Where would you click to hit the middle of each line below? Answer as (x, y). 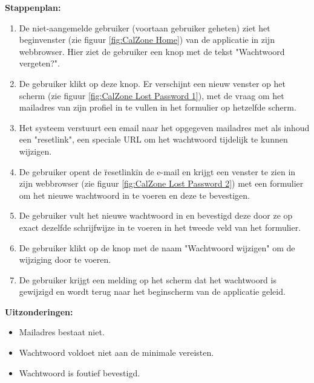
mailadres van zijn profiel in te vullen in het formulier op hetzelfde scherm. (158, 107)
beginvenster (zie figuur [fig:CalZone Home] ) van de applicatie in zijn (147, 40)
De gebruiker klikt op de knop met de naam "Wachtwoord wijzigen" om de (157, 247)
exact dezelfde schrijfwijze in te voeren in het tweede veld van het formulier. (160, 227)
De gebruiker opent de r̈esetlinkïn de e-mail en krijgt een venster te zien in (157, 171)
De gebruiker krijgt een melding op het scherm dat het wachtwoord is (148, 279)
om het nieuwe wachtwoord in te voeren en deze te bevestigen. (134, 195)
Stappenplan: (33, 7)
